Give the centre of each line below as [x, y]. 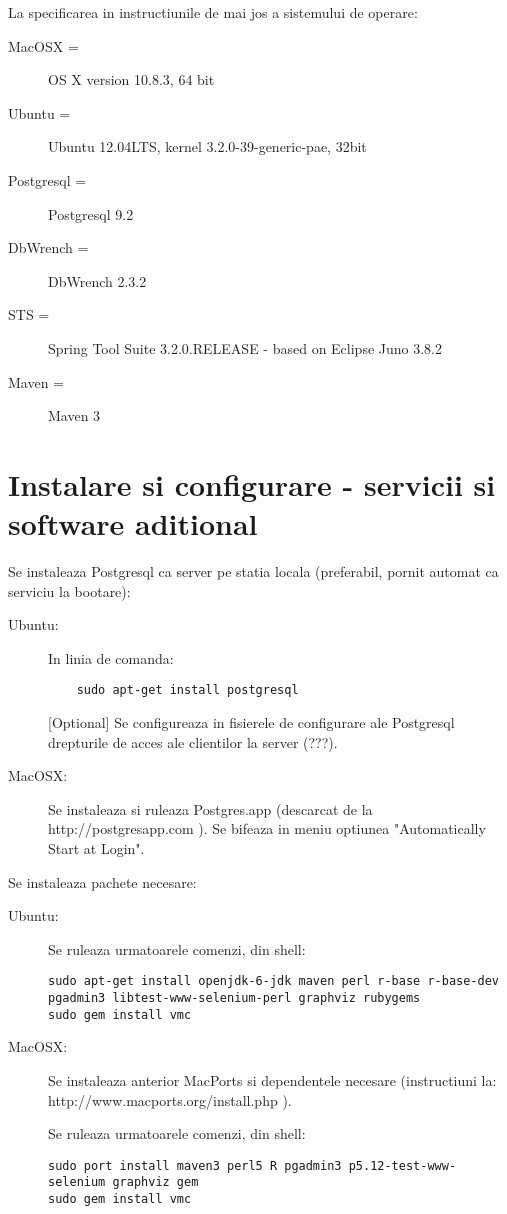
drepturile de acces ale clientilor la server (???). [193, 741]
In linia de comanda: [111, 657]
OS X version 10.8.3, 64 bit [131, 79]
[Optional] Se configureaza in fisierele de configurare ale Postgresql [251, 722]
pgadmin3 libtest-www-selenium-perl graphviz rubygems [234, 998]
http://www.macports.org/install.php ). [170, 1099]
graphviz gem [155, 1182]
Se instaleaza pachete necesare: [102, 881]
